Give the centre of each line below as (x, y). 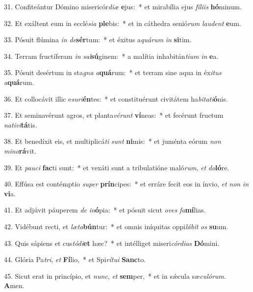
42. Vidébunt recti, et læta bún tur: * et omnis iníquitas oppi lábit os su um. (116, 226)
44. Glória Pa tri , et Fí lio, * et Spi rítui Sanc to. (75, 259)
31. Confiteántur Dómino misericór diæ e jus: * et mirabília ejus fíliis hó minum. (123, 6)
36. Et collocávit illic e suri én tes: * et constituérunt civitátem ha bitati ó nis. (116, 98)
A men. (14, 285)
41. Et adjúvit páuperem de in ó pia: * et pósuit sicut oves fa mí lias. (105, 210)
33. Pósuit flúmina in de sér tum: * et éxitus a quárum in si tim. (98, 40)
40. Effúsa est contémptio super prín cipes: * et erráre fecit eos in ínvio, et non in (126, 184)
